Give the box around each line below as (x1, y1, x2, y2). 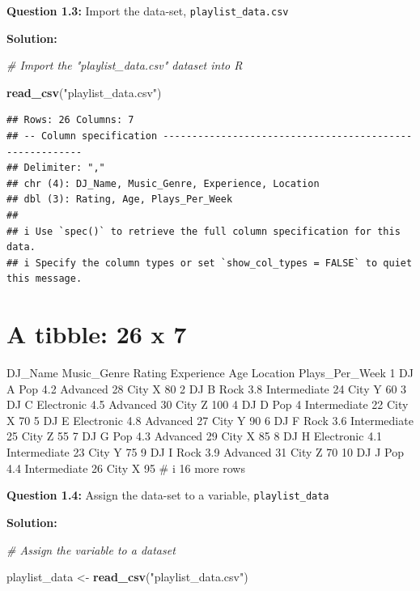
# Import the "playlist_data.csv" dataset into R (6, 57, 243, 74)
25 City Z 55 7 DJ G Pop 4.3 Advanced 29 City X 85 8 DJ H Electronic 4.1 (6, 427, 383, 444)
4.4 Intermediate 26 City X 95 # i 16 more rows (6, 459, 245, 476)
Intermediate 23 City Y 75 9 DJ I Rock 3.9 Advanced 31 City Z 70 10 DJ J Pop (6, 444, 404, 461)
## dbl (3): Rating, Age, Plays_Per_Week (6, 193, 233, 206)
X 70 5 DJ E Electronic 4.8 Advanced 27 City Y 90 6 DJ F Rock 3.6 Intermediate (6, 411, 414, 428)
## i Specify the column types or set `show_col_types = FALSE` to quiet (6, 257, 413, 269)
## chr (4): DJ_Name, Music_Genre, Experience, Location (6, 177, 320, 189)
